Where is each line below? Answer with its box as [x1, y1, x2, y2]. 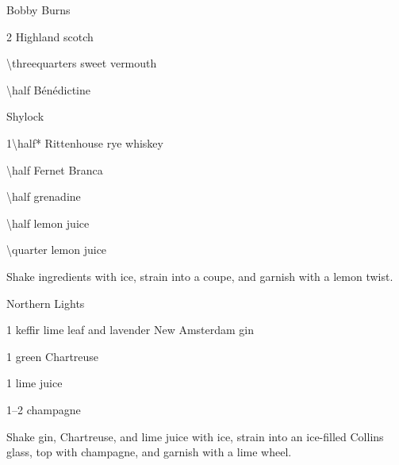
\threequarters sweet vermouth [6, 55, 157, 71]
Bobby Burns [6, 2, 71, 17]
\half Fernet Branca [6, 161, 103, 178]
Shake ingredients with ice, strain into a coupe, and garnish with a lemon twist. [6, 267, 393, 284]
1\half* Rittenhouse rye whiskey [6, 134, 163, 151]
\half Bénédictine [6, 81, 90, 98]
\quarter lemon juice [6, 241, 107, 258]
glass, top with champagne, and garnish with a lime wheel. [6, 444, 292, 460]
